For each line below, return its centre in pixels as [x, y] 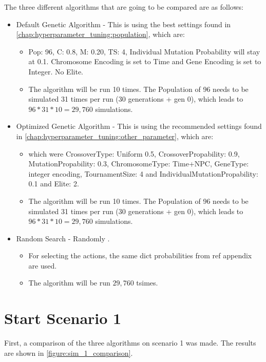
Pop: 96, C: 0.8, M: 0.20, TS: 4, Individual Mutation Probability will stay [144, 51]
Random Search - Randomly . [63, 238]
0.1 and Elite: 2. [54, 184]
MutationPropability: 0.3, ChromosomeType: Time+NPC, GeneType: [139, 164]
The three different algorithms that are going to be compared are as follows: [124, 7]
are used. [43, 265]
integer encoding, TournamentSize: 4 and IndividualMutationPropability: [143, 173]
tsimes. [147, 283]
